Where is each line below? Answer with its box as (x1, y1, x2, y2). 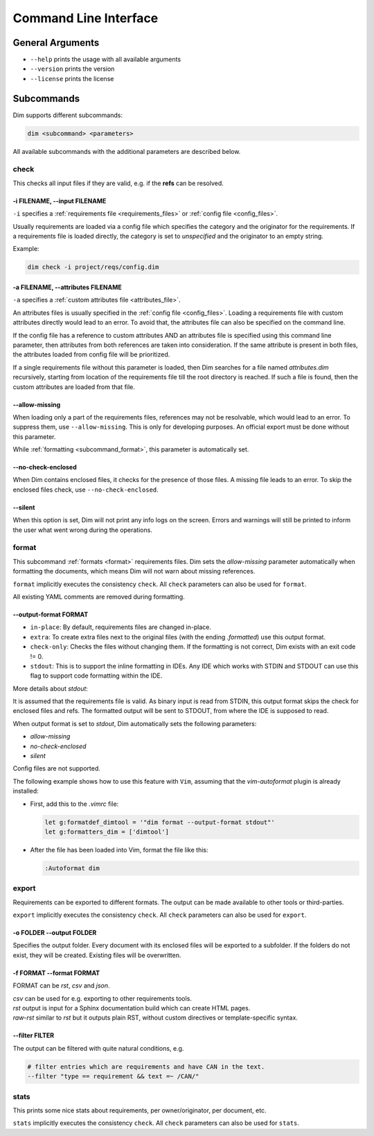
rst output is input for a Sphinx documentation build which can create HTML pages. (12, 1004, 251, 1013)
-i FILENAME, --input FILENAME (12, 196, 107, 205)
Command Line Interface (12, 10, 159, 26)
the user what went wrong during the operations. (12, 526, 152, 534)
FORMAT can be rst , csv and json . (12, 981, 110, 990)
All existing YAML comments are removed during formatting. (12, 592, 185, 601)
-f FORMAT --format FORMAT (12, 968, 100, 977)
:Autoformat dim (44, 864, 100, 872)
